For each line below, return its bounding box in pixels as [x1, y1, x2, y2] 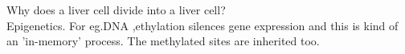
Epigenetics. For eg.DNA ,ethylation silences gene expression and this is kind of [6, 17, 399, 33]
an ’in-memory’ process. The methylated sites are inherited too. [6, 33, 320, 49]
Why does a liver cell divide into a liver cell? [6, 2, 226, 17]
